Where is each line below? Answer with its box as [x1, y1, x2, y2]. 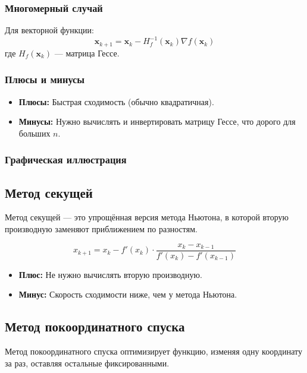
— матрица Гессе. [54, 46, 120, 59]
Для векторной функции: [5, 24, 94, 36]
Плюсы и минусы [5, 72, 85, 87]
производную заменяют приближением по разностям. [5, 223, 198, 235]
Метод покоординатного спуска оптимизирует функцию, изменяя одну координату [5, 345, 302, 358]
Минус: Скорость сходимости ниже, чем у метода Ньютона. [18, 288, 237, 301]
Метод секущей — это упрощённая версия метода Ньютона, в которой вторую [5, 211, 289, 223]
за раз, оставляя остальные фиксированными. [5, 356, 170, 369]
